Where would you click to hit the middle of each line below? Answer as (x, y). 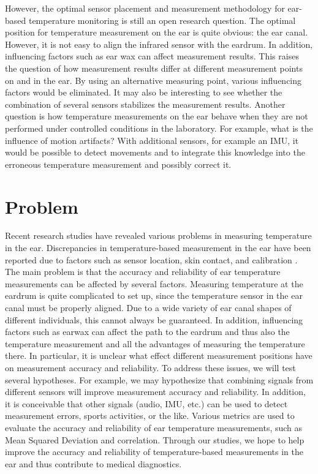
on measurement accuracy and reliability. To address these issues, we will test (150, 367)
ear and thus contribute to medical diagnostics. (93, 463)
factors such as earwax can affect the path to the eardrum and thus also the (147, 332)
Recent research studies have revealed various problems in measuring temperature (158, 235)
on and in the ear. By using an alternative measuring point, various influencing (153, 80)
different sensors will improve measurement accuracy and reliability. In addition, (155, 392)
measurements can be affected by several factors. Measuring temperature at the (154, 283)
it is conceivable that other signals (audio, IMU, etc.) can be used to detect (146, 403)
